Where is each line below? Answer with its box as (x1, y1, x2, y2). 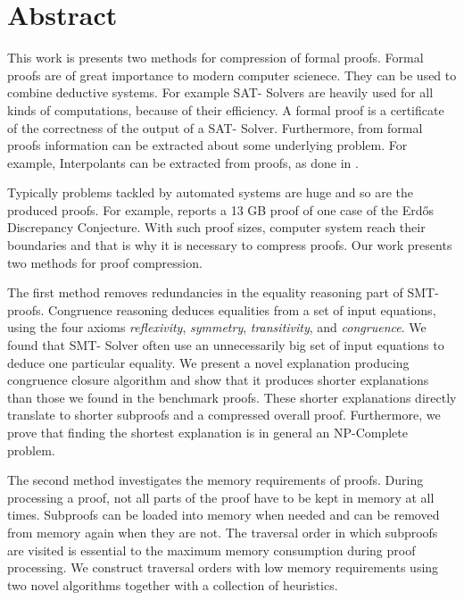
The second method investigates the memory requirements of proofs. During (7, 471, 424, 489)
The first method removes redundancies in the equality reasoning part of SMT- (7, 283, 439, 302)
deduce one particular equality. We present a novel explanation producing (7, 353, 410, 371)
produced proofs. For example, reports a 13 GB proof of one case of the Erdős (7, 200, 435, 219)
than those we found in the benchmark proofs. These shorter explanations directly (7, 387, 457, 406)
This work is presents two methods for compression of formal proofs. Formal (7, 48, 424, 67)
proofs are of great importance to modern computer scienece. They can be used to (7, 65, 457, 84)
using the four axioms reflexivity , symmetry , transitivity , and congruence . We (7, 318, 427, 337)
